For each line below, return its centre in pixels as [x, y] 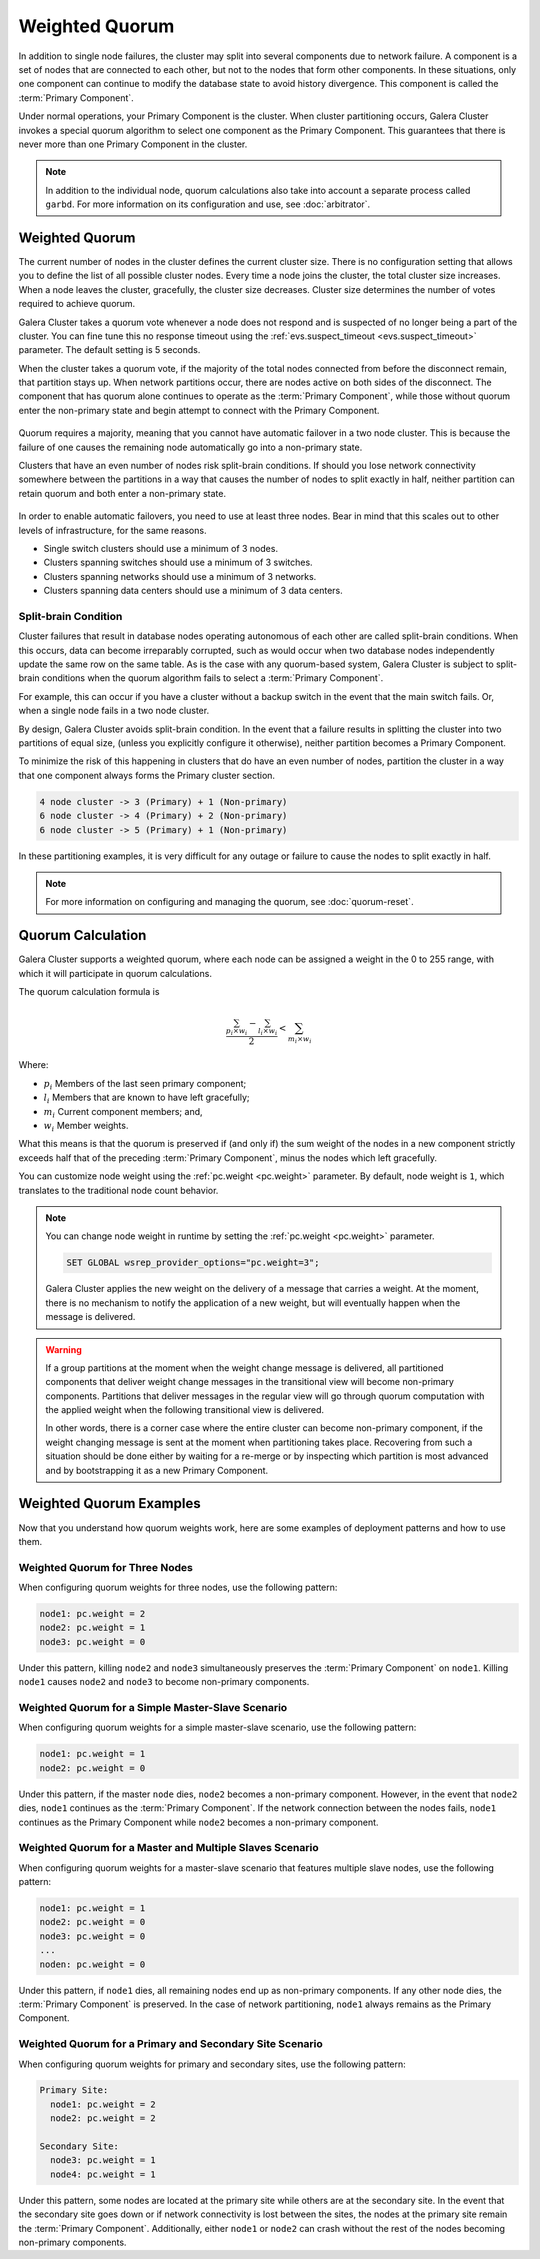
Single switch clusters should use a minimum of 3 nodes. [161, 548]
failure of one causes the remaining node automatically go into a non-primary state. [190, 447]
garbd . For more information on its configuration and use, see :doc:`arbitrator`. [208, 204]
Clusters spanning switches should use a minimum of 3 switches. [178, 562]
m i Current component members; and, [123, 1112]
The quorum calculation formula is [89, 992]
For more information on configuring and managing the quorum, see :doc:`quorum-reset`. [229, 902]
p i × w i [236, 1031]
